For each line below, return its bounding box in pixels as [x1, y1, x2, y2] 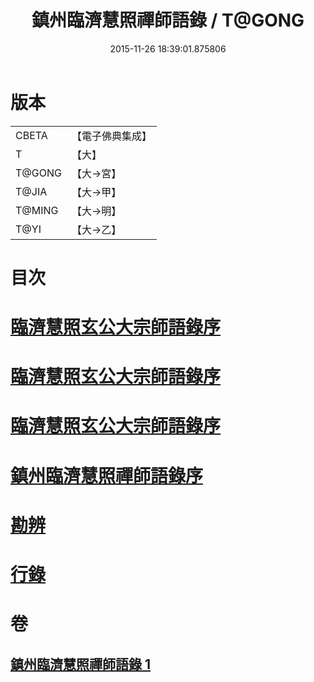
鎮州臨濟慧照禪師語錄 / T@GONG [31, 9, 305, 32]
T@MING [15, 203, 59, 217]
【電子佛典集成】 [71, 129, 152, 143]
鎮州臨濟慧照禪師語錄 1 [10, 656, 152, 673]
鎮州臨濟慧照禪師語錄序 [10, 464, 204, 487]
